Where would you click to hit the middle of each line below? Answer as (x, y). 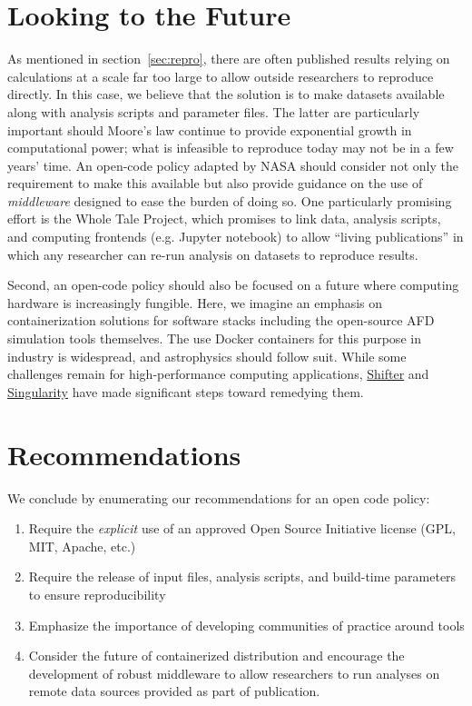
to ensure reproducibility (97, 594)
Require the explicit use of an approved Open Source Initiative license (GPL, (242, 528)
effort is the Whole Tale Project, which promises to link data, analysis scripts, (224, 219)
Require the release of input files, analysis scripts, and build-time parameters (242, 577)
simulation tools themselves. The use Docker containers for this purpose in (214, 338)
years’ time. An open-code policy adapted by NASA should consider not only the (233, 165)
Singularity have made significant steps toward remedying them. (186, 391)
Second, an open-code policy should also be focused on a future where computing (233, 285)
